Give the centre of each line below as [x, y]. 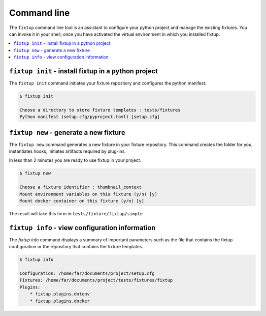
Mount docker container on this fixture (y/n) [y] [82, 201]
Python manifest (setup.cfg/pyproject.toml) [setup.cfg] [90, 117]
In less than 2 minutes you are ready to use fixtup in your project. [75, 160]
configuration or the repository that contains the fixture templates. [76, 247]
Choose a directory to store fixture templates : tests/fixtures [100, 110]
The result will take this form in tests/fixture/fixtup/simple [76, 213]
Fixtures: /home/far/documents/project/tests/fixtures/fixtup [96, 280]
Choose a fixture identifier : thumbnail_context [81, 187]
